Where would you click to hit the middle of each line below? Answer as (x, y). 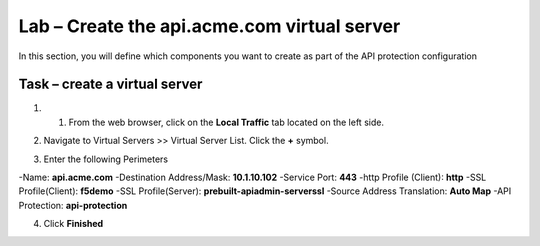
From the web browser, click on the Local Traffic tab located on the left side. (226, 122)
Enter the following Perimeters (106, 159)
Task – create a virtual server (110, 84)
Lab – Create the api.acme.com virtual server (209, 26)
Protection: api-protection (73, 205)
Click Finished (73, 224)
